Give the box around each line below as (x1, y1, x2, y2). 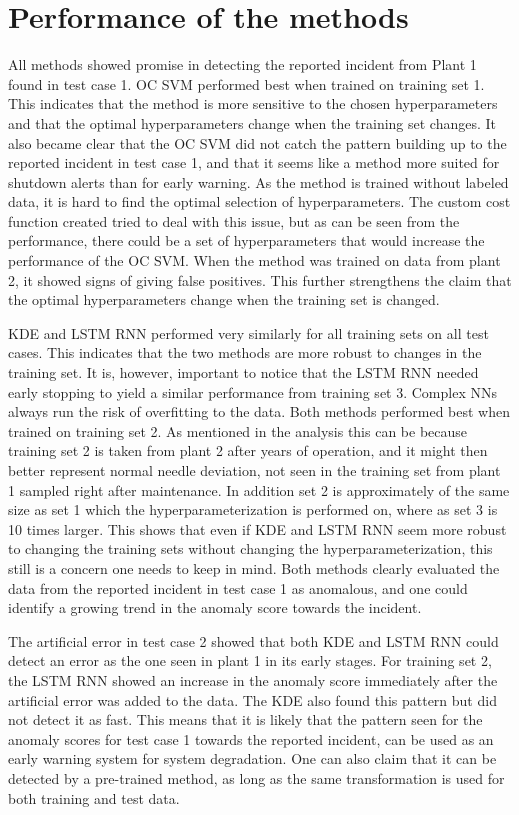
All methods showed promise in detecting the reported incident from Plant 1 (8, 54, 477, 75)
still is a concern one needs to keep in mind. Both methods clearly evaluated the (8, 557, 500, 578)
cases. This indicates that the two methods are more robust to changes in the (8, 342, 482, 363)
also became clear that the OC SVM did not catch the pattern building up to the (8, 132, 507, 153)
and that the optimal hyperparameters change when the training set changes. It (8, 112, 497, 133)
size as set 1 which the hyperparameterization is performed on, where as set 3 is (8, 499, 498, 520)
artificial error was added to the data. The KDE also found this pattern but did (8, 689, 497, 710)
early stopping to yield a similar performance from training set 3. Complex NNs (8, 381, 497, 402)
